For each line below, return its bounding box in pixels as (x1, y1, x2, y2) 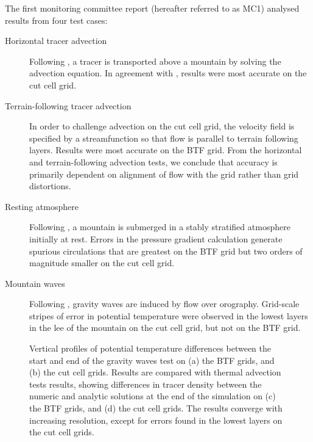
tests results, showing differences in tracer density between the (29, 377, 262, 390)
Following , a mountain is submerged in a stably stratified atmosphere (29, 220, 290, 233)
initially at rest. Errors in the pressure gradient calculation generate (29, 232, 283, 245)
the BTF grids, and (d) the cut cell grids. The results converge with (29, 402, 283, 415)
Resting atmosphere (5, 200, 79, 212)
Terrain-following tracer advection (5, 99, 132, 112)
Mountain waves (5, 277, 65, 289)
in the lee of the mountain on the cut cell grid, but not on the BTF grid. (29, 321, 301, 334)
